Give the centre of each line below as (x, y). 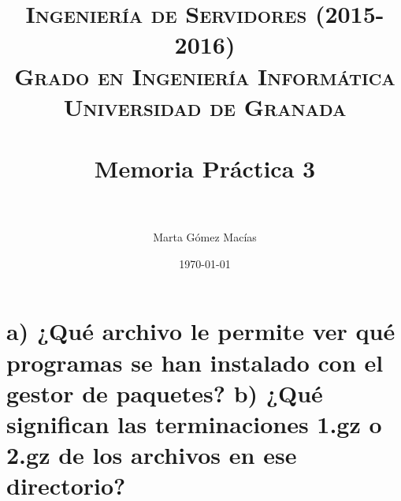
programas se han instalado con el (195, 362)
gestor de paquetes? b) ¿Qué (165, 393)
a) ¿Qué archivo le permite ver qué (201, 331)
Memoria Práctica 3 (205, 168)
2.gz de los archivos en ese (152, 455)
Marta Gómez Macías (205, 237)
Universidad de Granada (205, 106)
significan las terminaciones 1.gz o (194, 424)
